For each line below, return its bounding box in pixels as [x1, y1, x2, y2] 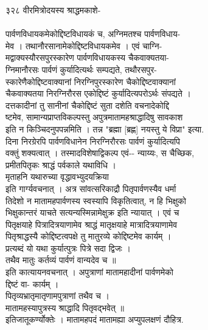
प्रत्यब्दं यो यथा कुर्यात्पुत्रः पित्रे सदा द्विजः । [5, 241, 131, 254]
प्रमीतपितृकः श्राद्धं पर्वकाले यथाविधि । [5, 158, 117, 171]
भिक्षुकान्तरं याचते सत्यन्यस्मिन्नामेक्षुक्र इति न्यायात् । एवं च [5, 206, 179, 219]
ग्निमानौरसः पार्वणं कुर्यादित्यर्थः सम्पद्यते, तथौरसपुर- [5, 63, 157, 75]
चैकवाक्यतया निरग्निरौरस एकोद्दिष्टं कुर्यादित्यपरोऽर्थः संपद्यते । [5, 87, 191, 100]
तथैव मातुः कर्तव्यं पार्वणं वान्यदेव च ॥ [5, 253, 116, 266]
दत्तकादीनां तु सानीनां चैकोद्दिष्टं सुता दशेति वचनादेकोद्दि [5, 98, 169, 111]
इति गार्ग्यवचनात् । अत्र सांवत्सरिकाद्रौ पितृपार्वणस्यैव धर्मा [5, 182, 176, 194]
